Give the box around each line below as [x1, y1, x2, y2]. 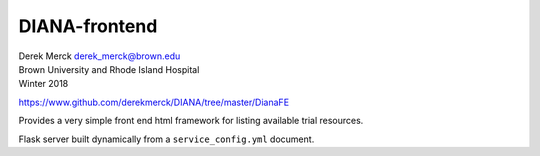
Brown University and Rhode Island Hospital [18, 63, 200, 75]
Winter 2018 [18, 78, 69, 90]
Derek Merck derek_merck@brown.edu [18, 50, 181, 62]
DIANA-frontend [18, 15, 158, 37]
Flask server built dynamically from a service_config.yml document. [18, 133, 315, 145]
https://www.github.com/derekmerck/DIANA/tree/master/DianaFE [18, 96, 290, 108]
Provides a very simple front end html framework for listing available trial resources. [18, 115, 364, 127]
